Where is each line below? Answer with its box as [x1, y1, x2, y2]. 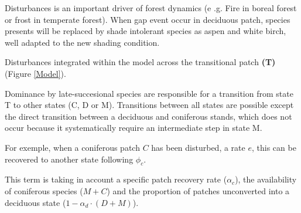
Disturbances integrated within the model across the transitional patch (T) [5, 56, 276, 68]
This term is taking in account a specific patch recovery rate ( [5, 173, 227, 185]
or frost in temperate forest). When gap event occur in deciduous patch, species [5, 13, 290, 25]
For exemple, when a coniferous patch [5, 141, 140, 153]
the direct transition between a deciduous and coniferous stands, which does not [5, 110, 292, 122]
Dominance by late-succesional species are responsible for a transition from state [5, 87, 293, 99]
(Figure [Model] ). [5, 67, 66, 79]
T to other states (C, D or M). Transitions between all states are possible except [5, 99, 294, 111]
